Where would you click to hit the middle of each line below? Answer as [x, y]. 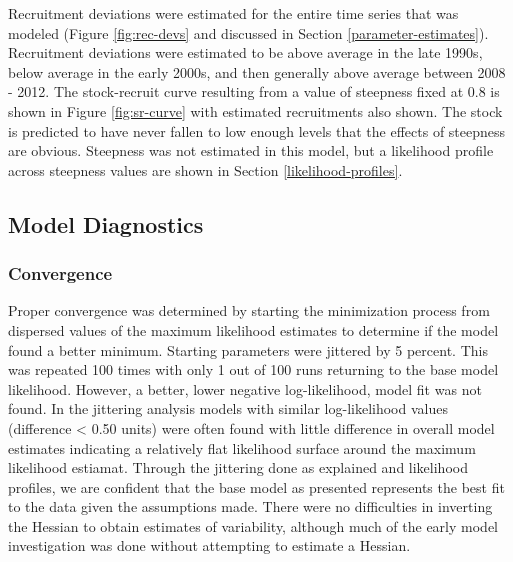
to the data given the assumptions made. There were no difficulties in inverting [250, 506]
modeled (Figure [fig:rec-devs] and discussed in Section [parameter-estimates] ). [248, 32]
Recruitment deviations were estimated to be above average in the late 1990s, [245, 52]
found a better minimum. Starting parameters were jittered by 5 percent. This [248, 349]
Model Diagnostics [106, 223]
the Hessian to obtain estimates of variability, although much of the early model [253, 525]
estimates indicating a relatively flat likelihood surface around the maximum [242, 447]
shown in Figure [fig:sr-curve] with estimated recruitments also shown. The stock [255, 110]
